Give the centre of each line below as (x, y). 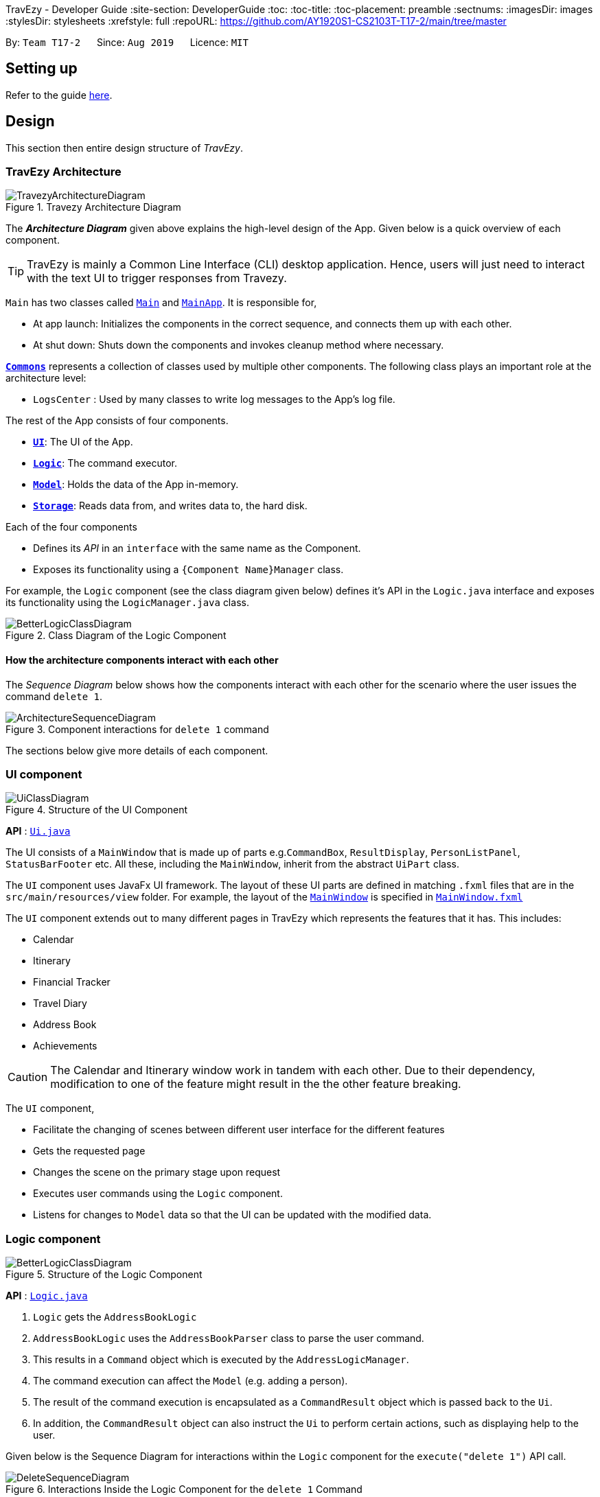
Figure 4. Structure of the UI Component (97, 810)
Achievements (65, 1046)
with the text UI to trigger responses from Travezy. (157, 278)
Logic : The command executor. (105, 463)
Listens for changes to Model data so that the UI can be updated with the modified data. (232, 1215)
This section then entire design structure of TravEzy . (124, 148)
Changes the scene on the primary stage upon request (157, 1172)
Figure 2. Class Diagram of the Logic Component (116, 636)
